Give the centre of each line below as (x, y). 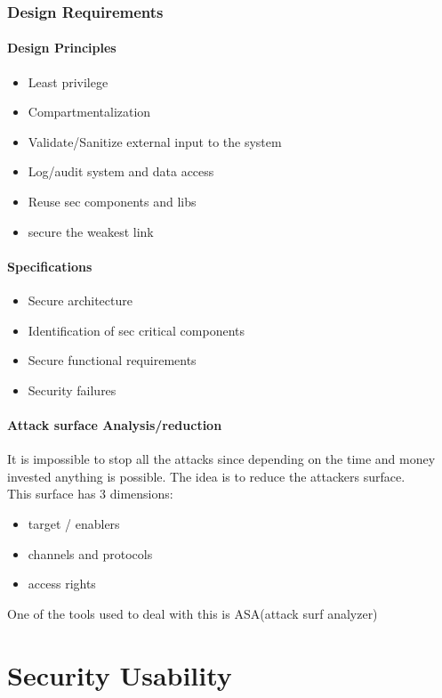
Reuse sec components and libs (112, 202)
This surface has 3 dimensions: (90, 494)
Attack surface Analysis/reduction (115, 424)
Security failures (72, 390)
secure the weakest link (91, 231)
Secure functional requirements (112, 360)
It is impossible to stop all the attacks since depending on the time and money (221, 459)
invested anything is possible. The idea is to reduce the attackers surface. (206, 476)
